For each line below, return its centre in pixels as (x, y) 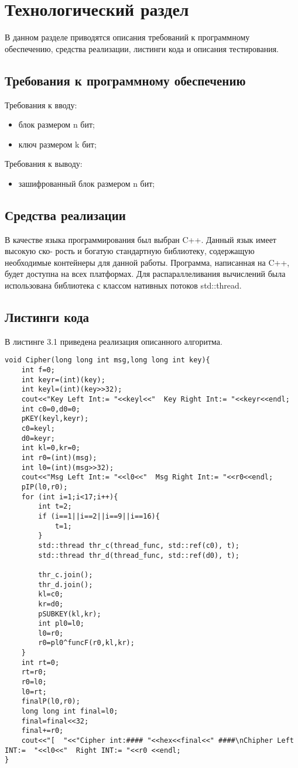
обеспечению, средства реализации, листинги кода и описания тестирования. (142, 48)
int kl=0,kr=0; (51, 448)
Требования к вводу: (41, 104)
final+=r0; (42, 731)
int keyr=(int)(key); (63, 380)
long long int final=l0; (70, 712)
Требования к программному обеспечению (125, 80)
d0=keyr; (38, 438)
